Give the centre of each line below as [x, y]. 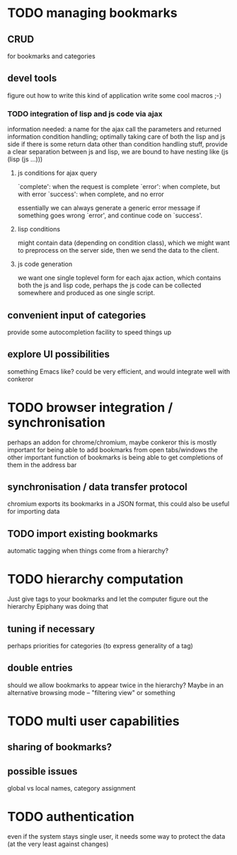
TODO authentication [71, 817]
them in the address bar [42, 464]
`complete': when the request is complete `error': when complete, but [119, 187]
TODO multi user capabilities [93, 722]
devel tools [32, 78]
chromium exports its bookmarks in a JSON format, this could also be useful [118, 504]
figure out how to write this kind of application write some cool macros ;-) [115, 95]
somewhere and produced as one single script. [86, 293]
